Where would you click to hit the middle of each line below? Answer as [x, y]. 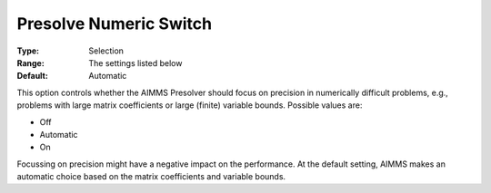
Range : [30, 63]
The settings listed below [135, 63]
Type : [28, 51]
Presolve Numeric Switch [115, 24]
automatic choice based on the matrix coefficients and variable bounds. [151, 177]
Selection [106, 51]
